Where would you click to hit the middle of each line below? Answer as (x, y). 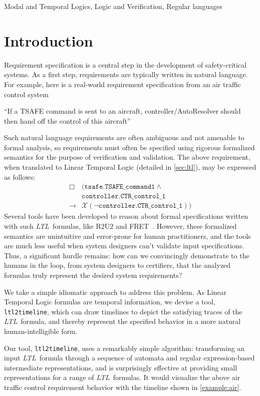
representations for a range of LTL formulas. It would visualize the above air (122, 377)
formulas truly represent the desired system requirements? (93, 275)
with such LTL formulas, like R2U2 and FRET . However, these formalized (120, 226)
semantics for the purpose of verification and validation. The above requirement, (127, 157)
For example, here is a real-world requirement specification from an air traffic (122, 84)
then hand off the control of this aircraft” (67, 120)
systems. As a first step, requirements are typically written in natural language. (126, 74)
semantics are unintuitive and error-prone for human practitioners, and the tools (127, 236)
